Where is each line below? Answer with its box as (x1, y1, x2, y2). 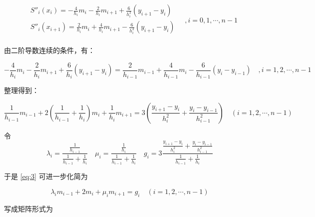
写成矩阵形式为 (4, 203, 53, 213)
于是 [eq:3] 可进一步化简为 (4, 171, 88, 181)
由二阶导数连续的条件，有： (4, 45, 95, 55)
